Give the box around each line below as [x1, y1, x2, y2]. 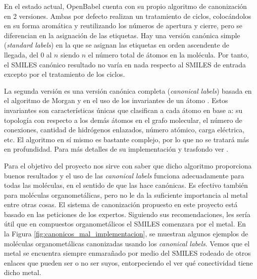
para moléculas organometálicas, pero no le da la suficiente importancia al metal [4, 189, 248, 200]
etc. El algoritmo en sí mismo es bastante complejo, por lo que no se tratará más [4, 134, 249, 144]
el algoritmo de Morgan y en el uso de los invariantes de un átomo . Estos [4, 95, 228, 106]
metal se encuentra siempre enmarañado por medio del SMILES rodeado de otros [4, 248, 251, 258]
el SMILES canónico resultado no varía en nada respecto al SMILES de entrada [4, 59, 246, 69]
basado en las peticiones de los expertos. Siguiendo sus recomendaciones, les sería [4, 209, 251, 219]
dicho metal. [4, 267, 42, 278]
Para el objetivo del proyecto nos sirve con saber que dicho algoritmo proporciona [4, 160, 252, 170]
